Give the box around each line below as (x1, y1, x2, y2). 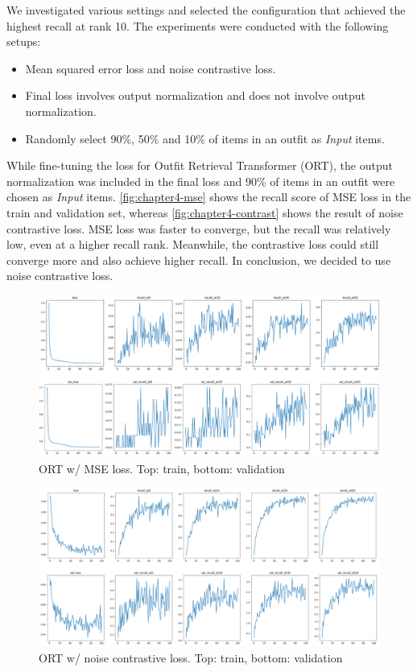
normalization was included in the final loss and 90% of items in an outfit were (6, 172, 395, 189)
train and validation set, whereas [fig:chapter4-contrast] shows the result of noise (6, 204, 403, 221)
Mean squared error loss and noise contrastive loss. (25, 60, 276, 76)
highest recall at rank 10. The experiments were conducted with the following (6, 17, 389, 34)
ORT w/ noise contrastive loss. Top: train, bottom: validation (39, 649, 343, 666)
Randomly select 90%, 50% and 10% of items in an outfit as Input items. (25, 130, 385, 146)
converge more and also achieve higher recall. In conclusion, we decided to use (6, 251, 391, 268)
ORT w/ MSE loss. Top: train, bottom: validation (39, 460, 285, 476)
